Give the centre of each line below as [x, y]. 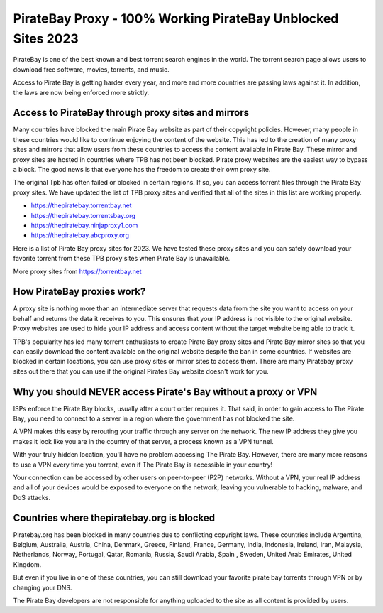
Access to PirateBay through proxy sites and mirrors [131, 113]
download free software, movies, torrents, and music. [91, 69]
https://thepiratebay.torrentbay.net [81, 205]
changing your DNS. [43, 587]
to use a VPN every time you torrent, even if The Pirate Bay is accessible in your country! [143, 465]
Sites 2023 [46, 38]
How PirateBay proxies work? [79, 292]
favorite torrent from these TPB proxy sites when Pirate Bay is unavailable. [122, 259]
